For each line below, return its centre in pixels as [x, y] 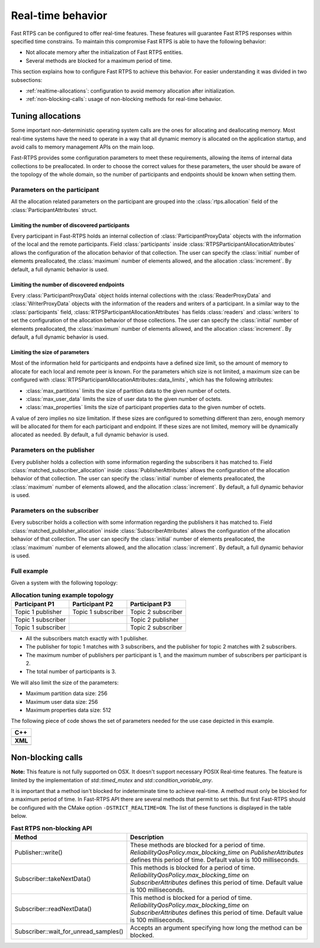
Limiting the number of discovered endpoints [68, 285]
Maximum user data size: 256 [62, 701]
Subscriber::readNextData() [53, 909]
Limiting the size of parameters [50, 352]
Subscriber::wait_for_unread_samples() [69, 931]
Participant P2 [93, 604]
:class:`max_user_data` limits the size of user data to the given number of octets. [124, 399]
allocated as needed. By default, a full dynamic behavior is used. [90, 435]
